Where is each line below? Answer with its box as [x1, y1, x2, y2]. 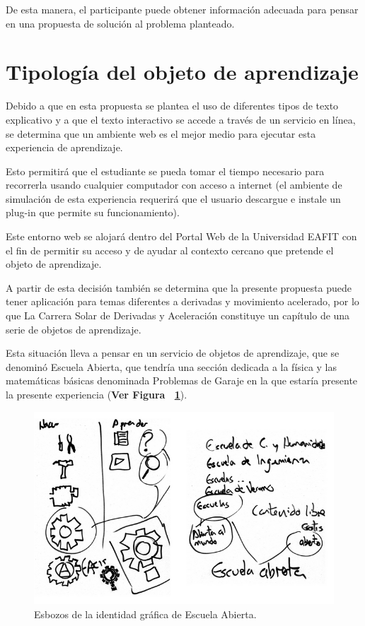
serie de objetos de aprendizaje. [6, 321, 141, 336]
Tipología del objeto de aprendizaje [6, 57, 359, 86]
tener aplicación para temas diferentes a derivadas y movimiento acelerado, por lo [6, 294, 359, 309]
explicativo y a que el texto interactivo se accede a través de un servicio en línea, [6, 112, 356, 126]
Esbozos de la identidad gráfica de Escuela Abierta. [34, 607, 257, 622]
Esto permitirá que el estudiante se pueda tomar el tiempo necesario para [6, 163, 325, 178]
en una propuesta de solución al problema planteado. [6, 16, 235, 30]
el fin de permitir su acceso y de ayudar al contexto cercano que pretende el [6, 242, 334, 257]
